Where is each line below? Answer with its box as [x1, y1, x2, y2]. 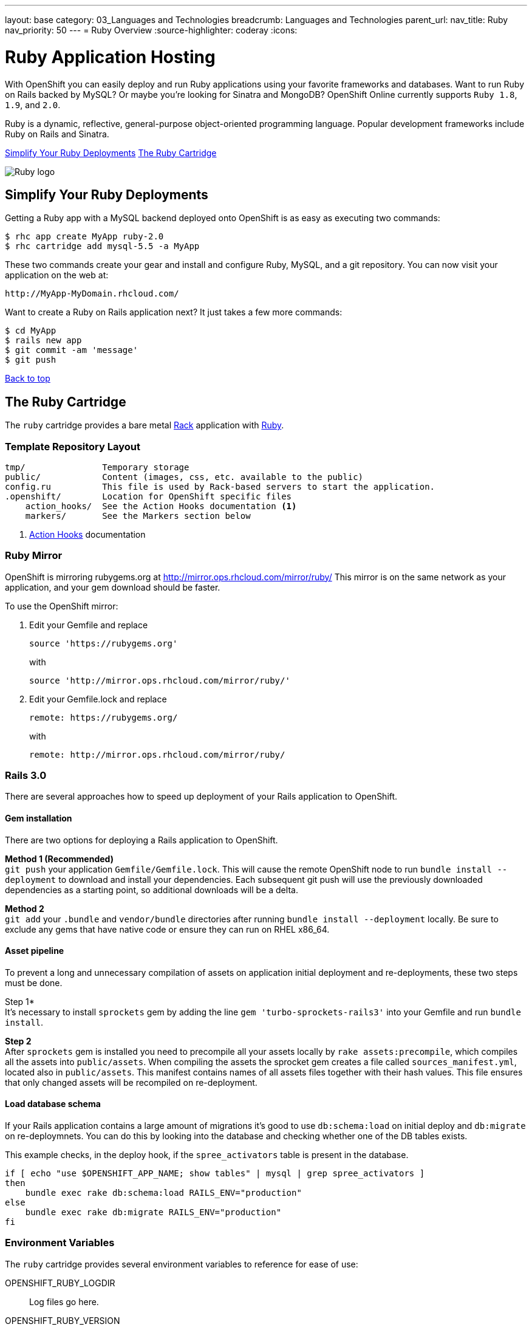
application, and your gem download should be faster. [5, 581, 220, 592]
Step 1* [5, 996, 35, 1007]
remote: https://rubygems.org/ [29, 712, 178, 722]
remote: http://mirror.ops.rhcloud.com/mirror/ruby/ [29, 749, 285, 760]
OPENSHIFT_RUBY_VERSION [5, 1315, 120, 1326]
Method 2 [5, 903, 44, 914]
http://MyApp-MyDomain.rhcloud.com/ [5, 289, 179, 299]
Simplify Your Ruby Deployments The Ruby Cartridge [5, 147, 217, 158]
